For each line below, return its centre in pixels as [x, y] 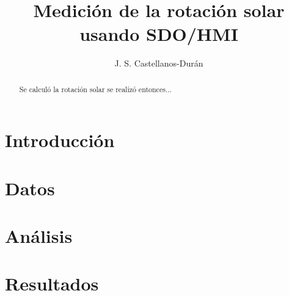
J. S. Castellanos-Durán [159, 63]
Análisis [39, 236]
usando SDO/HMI [159, 34]
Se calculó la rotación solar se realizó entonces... [95, 89]
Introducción [60, 140]
